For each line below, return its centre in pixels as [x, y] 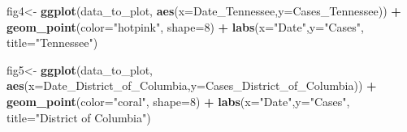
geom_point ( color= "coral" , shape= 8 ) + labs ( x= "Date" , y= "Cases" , [178, 101]
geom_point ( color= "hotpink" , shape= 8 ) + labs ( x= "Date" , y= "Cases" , [185, 26]
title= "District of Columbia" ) [79, 117]
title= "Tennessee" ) [52, 43]
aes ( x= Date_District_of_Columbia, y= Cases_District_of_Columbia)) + [192, 85]
